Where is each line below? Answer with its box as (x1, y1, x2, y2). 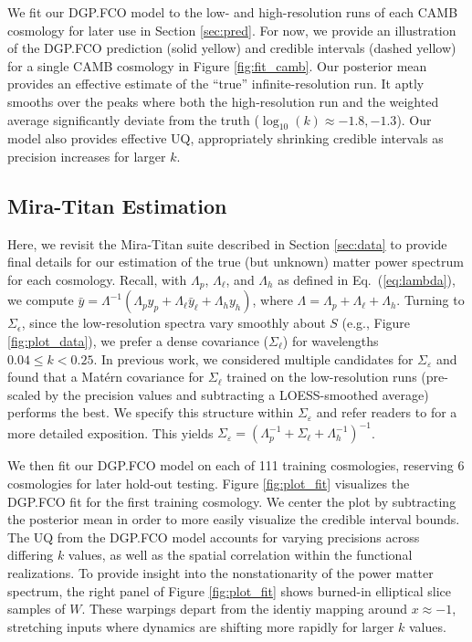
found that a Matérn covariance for (7, 367, 205, 386)
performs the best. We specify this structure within (7, 403, 294, 422)
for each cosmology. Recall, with (7, 269, 187, 289)
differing (7, 545, 54, 564)
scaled (7, 384, 41, 404)
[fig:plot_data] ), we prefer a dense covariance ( (7, 331, 269, 350)
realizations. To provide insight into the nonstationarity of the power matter (7, 563, 434, 583)
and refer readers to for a (316, 403, 457, 422)
